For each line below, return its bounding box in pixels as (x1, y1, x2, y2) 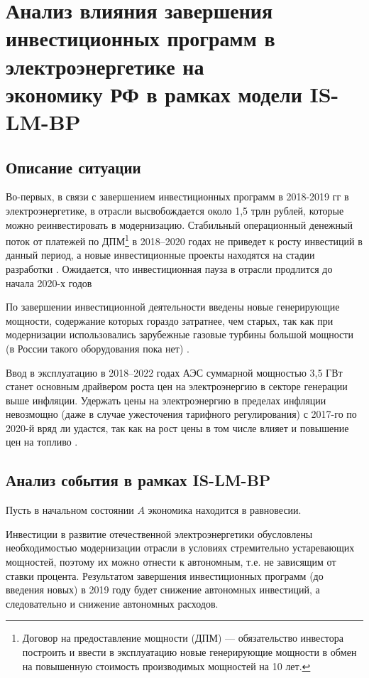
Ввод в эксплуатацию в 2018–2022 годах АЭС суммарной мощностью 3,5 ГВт (6, 365, 343, 380)
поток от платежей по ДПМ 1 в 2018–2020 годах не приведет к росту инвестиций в (6, 232, 363, 248)
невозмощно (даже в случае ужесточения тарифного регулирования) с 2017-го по (6, 407, 357, 421)
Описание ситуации (6, 156, 141, 178)
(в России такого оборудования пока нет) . (6, 340, 189, 355)
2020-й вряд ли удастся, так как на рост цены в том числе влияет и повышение (6, 420, 349, 435)
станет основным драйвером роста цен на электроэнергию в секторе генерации (6, 379, 348, 394)
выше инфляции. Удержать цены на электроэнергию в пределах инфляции (6, 392, 326, 407)
